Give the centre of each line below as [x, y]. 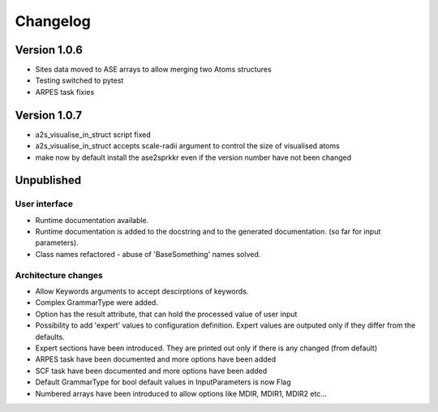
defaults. [50, 337]
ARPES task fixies [65, 92]
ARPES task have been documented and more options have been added [156, 359]
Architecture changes [59, 275]
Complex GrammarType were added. [97, 303]
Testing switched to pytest [79, 80]
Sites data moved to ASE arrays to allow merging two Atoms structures [153, 70]
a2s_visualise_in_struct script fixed [93, 135]
